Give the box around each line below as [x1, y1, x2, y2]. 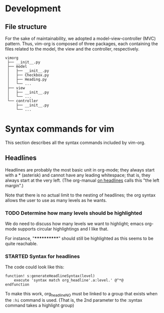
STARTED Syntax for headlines [5, 253, 80, 259]
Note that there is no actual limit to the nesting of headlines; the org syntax [5, 192, 156, 198]
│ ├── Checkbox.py [7, 73, 49, 78]
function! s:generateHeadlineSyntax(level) [5, 274, 95, 279]
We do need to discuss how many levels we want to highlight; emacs [5, 221, 144, 227]
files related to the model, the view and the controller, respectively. [5, 46, 140, 52]
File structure [5, 23, 47, 31]
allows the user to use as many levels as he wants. [5, 197, 107, 203]
